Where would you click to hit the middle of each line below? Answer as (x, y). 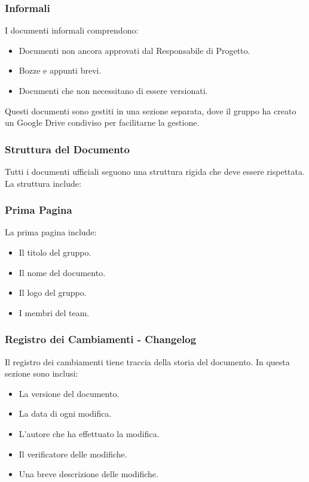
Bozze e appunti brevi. (60, 70)
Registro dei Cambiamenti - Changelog (101, 339)
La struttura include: (43, 183)
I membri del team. (54, 312)
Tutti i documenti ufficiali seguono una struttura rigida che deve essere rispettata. (155, 171)
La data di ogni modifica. (65, 413)
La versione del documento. (69, 393)
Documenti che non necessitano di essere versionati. (113, 90)
